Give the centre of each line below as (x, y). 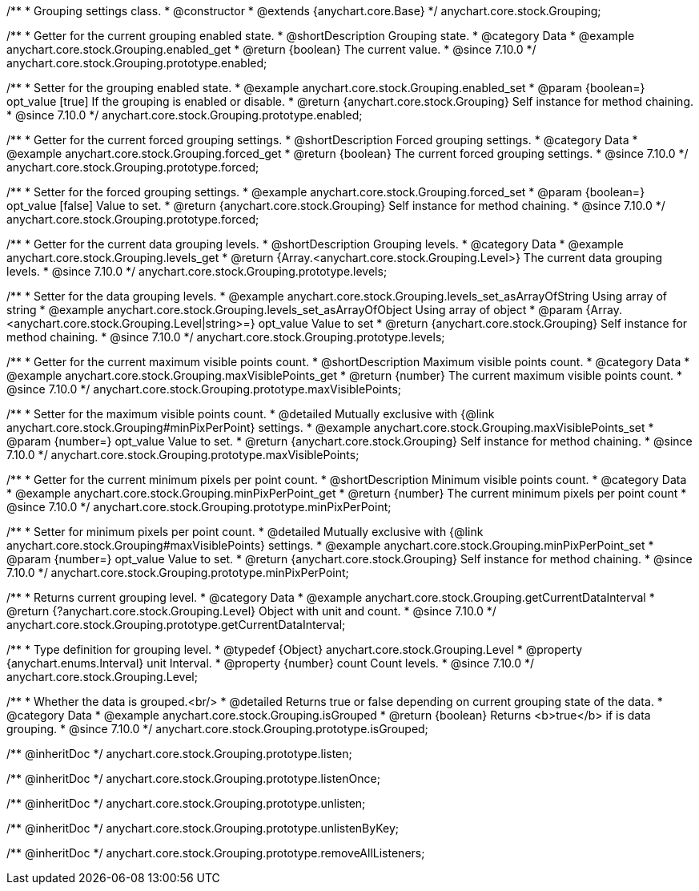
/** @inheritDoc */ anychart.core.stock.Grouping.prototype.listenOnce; (193, 778)
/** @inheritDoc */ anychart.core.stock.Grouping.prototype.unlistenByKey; (203, 828)
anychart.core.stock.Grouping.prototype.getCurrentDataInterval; (176, 625)
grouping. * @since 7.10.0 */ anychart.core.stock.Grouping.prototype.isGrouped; (217, 729)
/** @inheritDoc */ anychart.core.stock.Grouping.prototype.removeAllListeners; (216, 853)
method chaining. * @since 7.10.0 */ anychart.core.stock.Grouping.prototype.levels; (226, 337)
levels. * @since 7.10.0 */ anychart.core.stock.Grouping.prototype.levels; (197, 271)
